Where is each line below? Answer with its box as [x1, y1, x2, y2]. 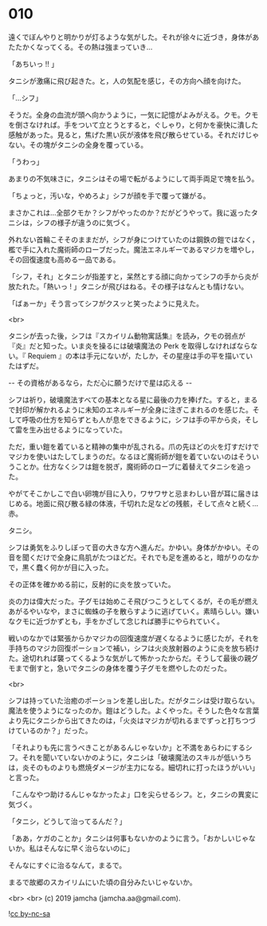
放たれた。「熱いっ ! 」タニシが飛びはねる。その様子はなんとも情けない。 [8, 281, 249, 291]
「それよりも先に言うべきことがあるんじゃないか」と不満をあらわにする [8, 742, 245, 752]
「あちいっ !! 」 [8, 59, 58, 69]
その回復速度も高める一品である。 [8, 255, 120, 264]
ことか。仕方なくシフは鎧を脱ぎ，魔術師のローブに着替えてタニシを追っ [14, 461, 252, 471]
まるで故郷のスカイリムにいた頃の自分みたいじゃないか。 [8, 877, 197, 887]
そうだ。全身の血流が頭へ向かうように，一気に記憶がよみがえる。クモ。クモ [8, 109, 259, 120]
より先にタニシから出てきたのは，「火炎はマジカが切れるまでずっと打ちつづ [8, 715, 257, 725]
